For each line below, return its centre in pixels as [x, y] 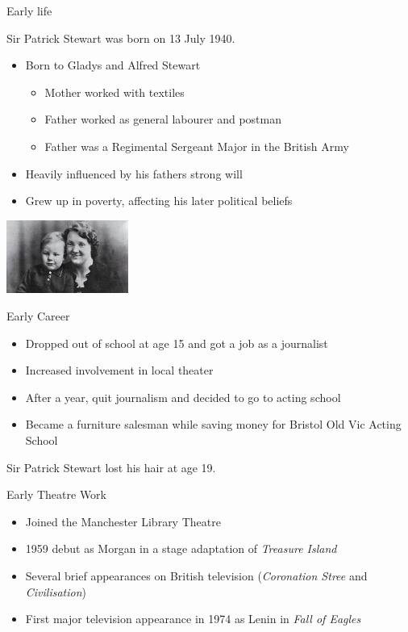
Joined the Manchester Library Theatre [123, 521]
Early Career [38, 316]
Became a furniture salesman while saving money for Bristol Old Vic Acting [213, 424]
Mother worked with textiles [114, 92]
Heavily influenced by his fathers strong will [134, 173]
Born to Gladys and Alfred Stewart [113, 65]
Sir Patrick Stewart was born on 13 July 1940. [121, 38]
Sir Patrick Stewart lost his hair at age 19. [111, 467]
